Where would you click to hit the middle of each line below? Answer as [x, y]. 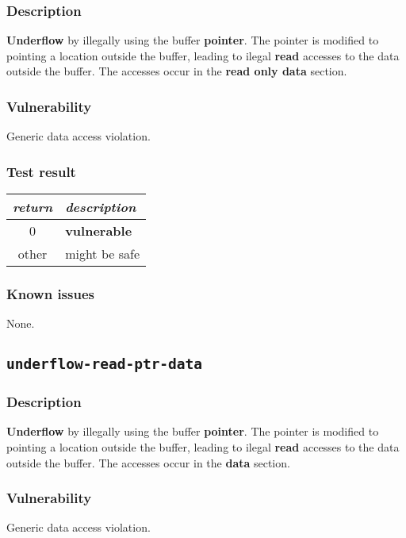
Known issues [50, 293]
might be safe [102, 254]
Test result [41, 171]
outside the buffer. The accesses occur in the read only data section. [177, 71]
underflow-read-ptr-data [105, 364]
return [33, 207]
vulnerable [99, 231]
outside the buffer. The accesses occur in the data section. [148, 462]
